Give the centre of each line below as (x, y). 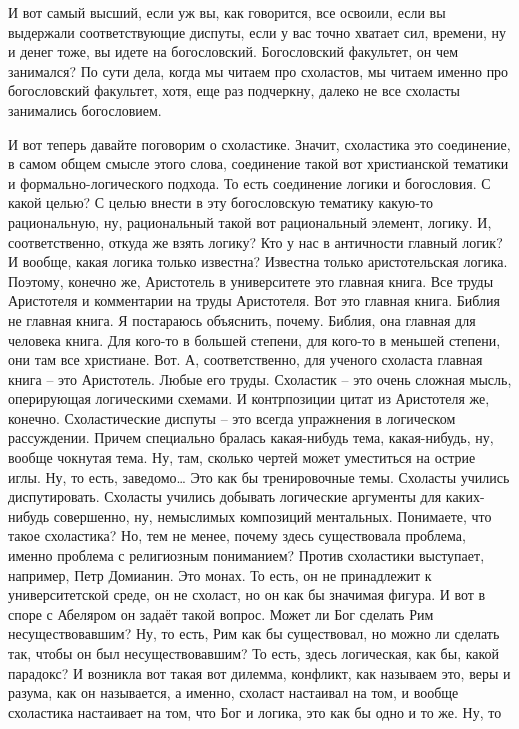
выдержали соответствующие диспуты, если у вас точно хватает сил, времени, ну (257, 31)
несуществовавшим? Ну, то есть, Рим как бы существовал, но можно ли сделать (254, 633)
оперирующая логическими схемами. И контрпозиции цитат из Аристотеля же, (249, 398)
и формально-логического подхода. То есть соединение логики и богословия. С (249, 182)
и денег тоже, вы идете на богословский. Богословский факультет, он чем (233, 51)
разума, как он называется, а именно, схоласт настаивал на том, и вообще (233, 692)
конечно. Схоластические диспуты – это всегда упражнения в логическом (232, 417)
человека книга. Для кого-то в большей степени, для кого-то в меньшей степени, (254, 339)
